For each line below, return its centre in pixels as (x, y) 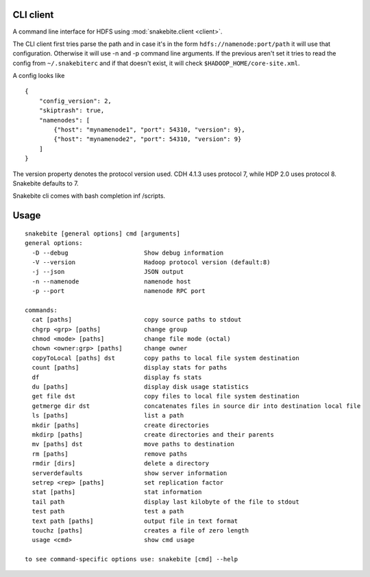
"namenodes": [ (64, 120)
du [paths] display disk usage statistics (140, 387)
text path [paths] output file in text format (135, 521)
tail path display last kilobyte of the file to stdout (165, 502)
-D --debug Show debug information (128, 253)
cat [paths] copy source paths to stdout (137, 320)
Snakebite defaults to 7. (46, 183)
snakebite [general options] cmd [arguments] (103, 233)
